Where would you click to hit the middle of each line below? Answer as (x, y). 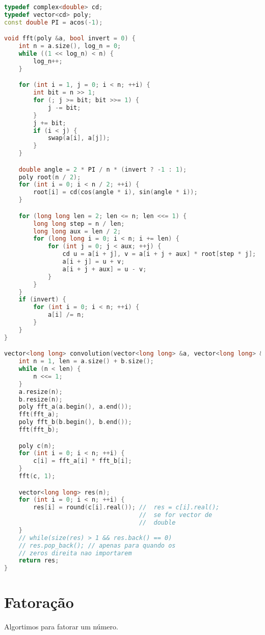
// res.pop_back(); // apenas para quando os (97, 545)
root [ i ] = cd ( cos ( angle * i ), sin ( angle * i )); (115, 192)
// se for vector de (176, 515)
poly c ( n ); (37, 446)
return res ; (39, 561)
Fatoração (39, 602)
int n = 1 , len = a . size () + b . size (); (86, 361)
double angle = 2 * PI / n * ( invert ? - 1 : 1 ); (103, 169)
